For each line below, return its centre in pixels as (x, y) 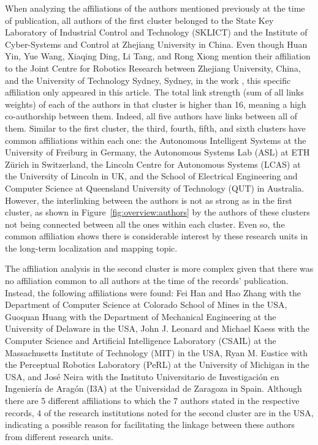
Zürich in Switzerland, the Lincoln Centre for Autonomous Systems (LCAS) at (153, 164)
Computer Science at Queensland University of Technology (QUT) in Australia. (155, 188)
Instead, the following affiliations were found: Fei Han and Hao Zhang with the (153, 292)
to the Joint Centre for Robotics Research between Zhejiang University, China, (153, 68)
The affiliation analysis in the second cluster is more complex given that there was (159, 268)
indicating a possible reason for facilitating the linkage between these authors (150, 424)
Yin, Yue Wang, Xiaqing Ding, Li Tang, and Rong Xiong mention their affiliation (158, 56)
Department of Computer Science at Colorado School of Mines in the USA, (146, 305)
